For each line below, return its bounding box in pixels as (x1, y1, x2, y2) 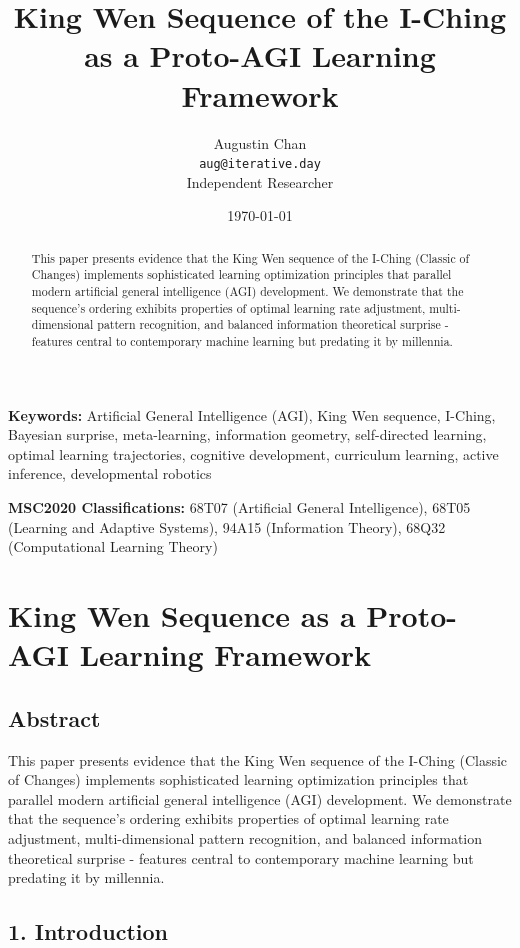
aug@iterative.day (199, 157, 321, 172)
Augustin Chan (213, 132, 307, 153)
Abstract (8, 702, 101, 733)
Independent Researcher (186, 171, 334, 192)
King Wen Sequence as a (8, 595, 356, 636)
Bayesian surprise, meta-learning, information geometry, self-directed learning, (8, 424, 487, 445)
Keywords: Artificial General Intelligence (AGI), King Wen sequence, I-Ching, (8, 404, 496, 425)
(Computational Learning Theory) (8, 536, 218, 557)
